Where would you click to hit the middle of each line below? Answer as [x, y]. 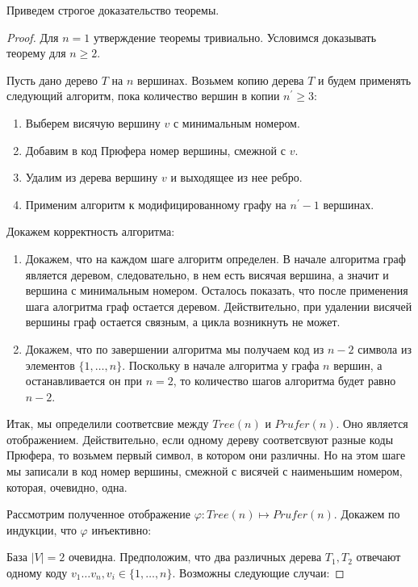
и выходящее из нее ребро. [236, 177]
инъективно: [121, 529]
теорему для [36, 53]
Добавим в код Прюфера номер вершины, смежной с [155, 150]
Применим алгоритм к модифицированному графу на [156, 204]
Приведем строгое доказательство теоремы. [113, 10]
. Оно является [372, 423]
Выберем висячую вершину [93, 122]
